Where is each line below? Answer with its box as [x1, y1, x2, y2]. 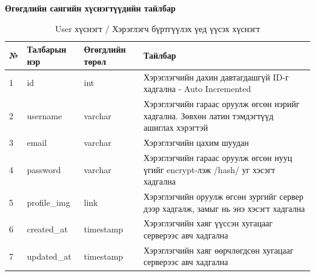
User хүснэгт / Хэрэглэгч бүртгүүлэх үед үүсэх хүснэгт [55, 22, 260, 34]
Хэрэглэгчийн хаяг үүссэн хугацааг [143, 217, 273, 229]
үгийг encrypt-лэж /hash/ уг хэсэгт [143, 163, 276, 176]
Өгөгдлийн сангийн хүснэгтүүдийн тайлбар [5, 2, 176, 14]
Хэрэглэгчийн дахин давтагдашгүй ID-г [143, 70, 289, 83]
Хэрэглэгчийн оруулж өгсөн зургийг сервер [143, 189, 303, 202]
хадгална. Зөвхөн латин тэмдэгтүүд [143, 109, 274, 122]
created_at [27, 223, 68, 235]
